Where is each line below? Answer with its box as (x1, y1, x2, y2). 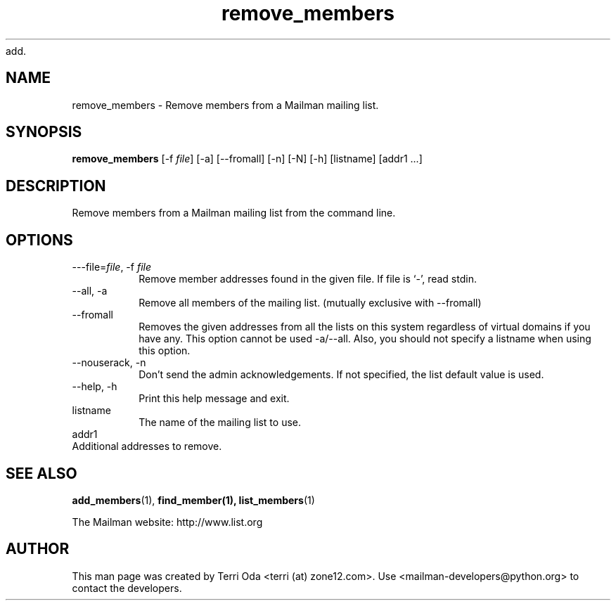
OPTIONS (6, 231, 73, 249)
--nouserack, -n (72, 356, 146, 369)
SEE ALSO (6, 464, 77, 482)
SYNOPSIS (6, 123, 82, 141)
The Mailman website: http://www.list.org (72, 515, 263, 528)
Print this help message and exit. (139, 392, 290, 405)
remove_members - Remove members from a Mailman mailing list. (72, 98, 379, 111)
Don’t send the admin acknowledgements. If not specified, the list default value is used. (139, 368, 544, 381)
